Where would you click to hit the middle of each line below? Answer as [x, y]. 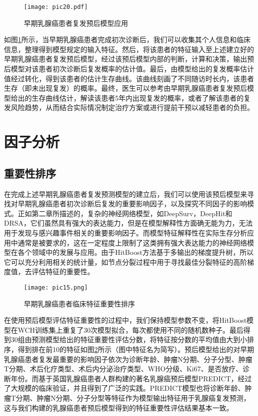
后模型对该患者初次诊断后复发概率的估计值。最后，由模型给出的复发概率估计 [129, 69]
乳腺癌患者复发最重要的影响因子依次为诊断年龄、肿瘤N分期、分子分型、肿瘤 [128, 359]
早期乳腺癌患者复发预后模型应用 [76, 23]
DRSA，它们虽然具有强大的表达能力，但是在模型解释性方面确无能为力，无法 [129, 223]
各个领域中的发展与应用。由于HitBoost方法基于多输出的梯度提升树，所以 [136, 252]
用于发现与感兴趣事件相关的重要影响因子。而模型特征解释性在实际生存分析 [126, 232]
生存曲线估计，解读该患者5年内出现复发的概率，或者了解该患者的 [137, 97]
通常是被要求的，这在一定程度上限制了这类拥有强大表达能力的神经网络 [132, 242]
